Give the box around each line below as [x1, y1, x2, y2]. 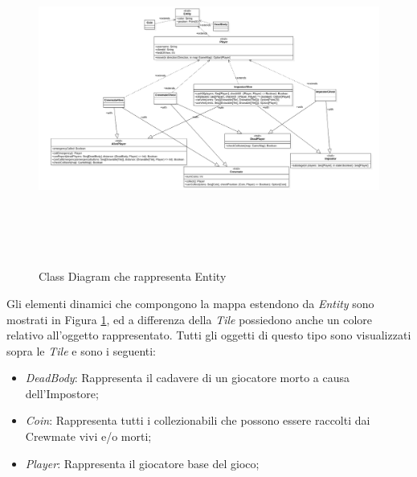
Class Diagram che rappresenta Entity [39, 268, 227, 285]
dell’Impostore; [25, 384, 99, 401]
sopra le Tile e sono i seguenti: [6, 342, 157, 359]
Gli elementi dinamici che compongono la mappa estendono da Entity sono [6, 294, 374, 311]
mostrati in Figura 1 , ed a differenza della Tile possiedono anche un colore [6, 310, 373, 327]
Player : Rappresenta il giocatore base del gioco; [25, 454, 260, 471]
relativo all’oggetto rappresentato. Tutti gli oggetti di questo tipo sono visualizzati [6, 327, 411, 343]
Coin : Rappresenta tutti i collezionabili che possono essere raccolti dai [25, 412, 370, 429]
